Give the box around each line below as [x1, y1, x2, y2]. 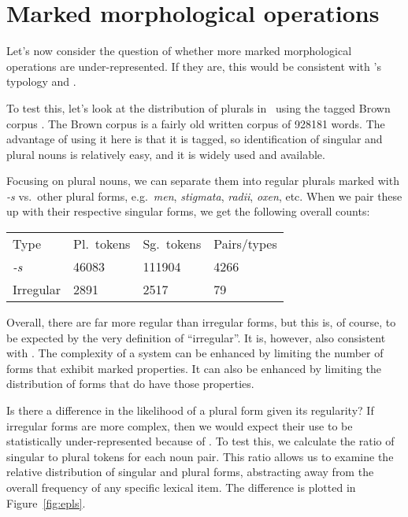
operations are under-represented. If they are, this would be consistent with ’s [6, 57, 381, 74]
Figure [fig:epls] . [6, 494, 86, 511]
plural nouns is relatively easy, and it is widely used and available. [6, 146, 325, 162]
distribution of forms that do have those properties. [6, 375, 254, 392]
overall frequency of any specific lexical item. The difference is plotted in [6, 479, 356, 495]
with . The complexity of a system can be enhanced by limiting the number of [6, 345, 384, 361]
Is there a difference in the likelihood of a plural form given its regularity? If [6, 402, 374, 419]
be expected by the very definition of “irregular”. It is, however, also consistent [6, 329, 386, 345]
